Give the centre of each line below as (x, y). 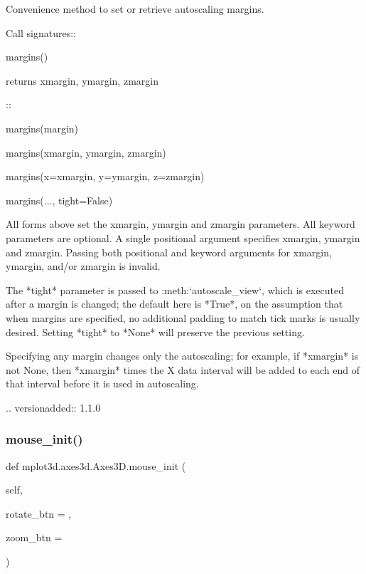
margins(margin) (42, 128)
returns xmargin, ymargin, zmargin (82, 80)
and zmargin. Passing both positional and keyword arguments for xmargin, (169, 252)
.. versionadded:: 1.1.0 (53, 407)
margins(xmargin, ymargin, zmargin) (86, 152)
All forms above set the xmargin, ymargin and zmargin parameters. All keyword (181, 224)
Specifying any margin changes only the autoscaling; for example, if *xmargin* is (182, 356)
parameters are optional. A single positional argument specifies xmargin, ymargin (183, 238)
